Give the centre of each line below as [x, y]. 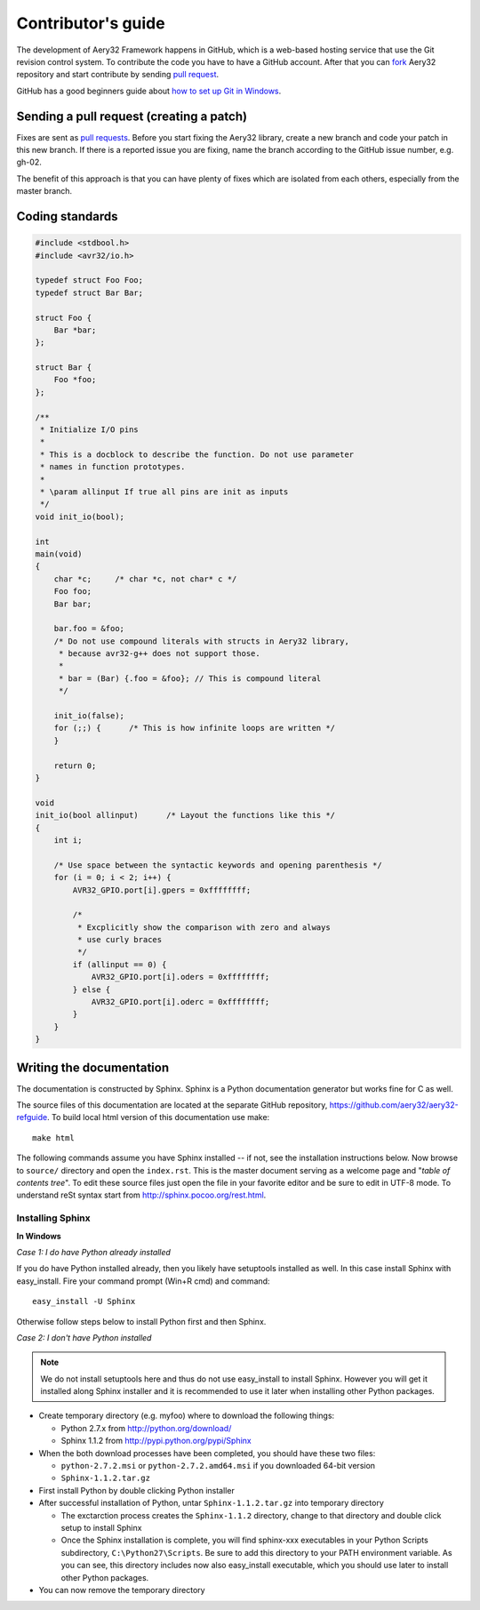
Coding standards [67, 216]
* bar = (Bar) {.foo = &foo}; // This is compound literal [190, 678]
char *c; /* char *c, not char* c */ [145, 579]
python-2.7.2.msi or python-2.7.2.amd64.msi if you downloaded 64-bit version [218, 1466]
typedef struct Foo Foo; [89, 280]
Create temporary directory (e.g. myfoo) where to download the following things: [187, 1416]
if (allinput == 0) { [120, 964]
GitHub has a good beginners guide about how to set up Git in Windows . [149, 91]
